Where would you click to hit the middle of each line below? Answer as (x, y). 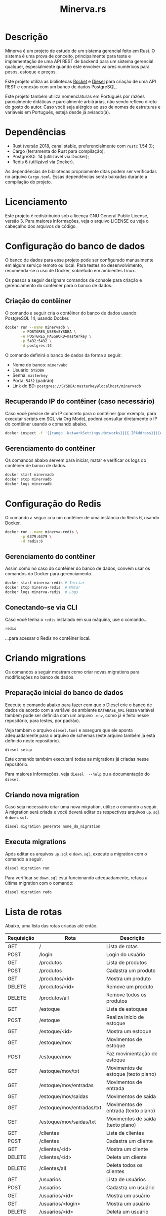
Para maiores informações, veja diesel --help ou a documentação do (77, 774)
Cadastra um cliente (129, 1141)
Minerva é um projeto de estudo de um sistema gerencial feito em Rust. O (80, 51)
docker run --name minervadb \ (37, 327)
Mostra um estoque (129, 1031)
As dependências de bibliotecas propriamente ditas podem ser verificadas (81, 171)
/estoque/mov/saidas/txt (68, 1122)
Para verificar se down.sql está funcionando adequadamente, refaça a (76, 878)
